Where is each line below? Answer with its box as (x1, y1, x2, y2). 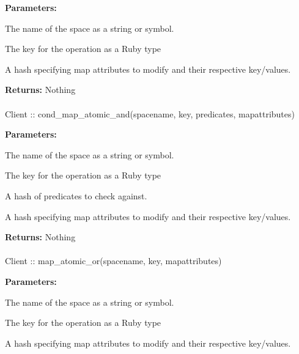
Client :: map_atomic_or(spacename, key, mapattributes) (5, 254, 222, 267)
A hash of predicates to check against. (5, 189, 147, 202)
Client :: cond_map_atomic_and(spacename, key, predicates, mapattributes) (5, 107, 295, 120)
